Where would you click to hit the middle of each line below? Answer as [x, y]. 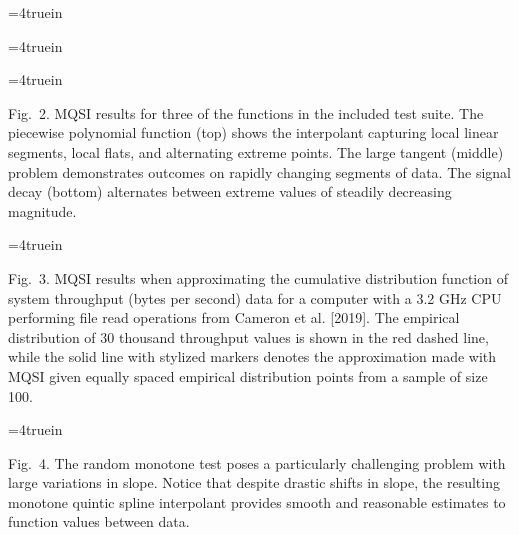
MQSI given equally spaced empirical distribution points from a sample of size [248, 375]
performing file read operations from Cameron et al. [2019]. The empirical [234, 317]
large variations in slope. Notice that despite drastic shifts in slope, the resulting [254, 482]
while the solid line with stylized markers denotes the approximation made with [252, 356]
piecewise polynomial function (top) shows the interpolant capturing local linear [253, 132]
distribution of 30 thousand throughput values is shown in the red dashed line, [248, 336]
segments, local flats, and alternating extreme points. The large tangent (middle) [256, 151]
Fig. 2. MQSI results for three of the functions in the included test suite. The [246, 112]
